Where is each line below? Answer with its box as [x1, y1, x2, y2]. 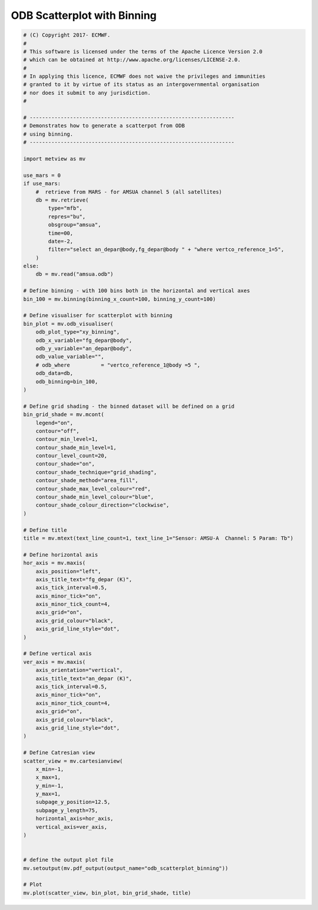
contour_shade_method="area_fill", [35, 477, 138, 484]
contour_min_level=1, [35, 436, 98, 443]
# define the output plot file [23, 856, 114, 863]
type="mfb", [48, 205, 82, 212]
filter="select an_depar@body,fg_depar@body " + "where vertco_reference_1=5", [48, 246, 284, 253]
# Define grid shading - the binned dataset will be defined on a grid [23, 403, 235, 410]
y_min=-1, [35, 782, 64, 789]
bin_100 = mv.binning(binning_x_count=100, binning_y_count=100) [23, 295, 216, 302]
